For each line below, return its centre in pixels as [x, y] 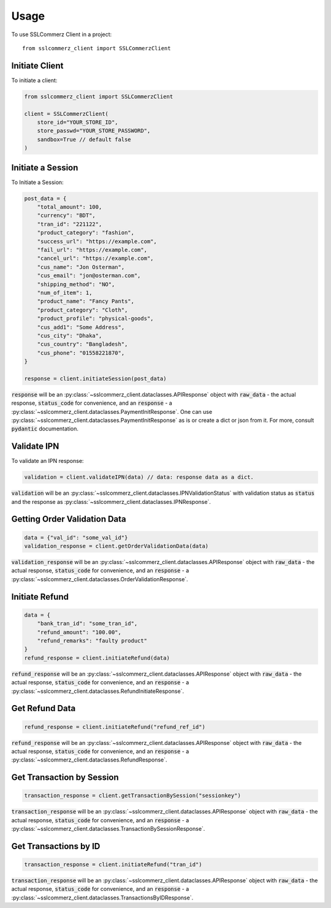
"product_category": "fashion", [86, 233]
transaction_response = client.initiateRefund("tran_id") [113, 865]
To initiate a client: [34, 80]
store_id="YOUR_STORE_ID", [78, 122]
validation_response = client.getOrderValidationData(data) [116, 546]
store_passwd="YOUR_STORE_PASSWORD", [94, 131]
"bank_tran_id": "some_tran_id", [87, 624]
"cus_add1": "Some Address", [81, 327]
